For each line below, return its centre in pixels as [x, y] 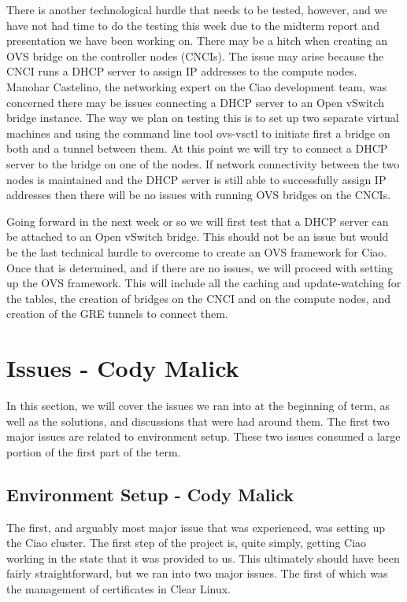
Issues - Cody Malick [123, 368]
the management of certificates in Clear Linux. [118, 588]
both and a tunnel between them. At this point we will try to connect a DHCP [197, 148]
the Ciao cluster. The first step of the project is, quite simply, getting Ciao [187, 543]
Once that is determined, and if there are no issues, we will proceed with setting [200, 267]
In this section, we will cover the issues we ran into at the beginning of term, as [198, 405]
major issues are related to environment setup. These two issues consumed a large [203, 436]
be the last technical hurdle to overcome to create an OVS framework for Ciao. [197, 251]
